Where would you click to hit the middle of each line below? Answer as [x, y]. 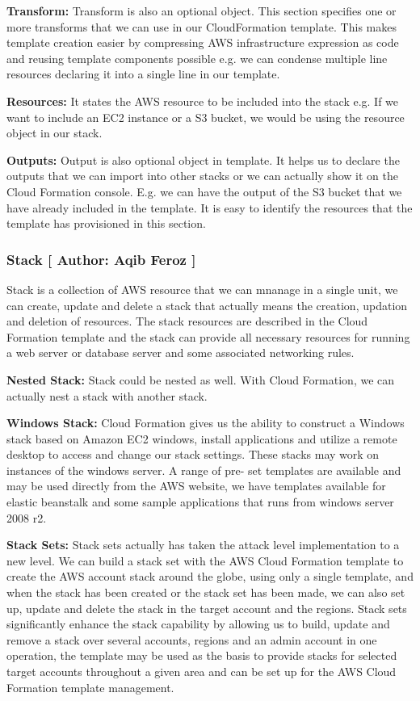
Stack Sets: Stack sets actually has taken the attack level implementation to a [203, 545]
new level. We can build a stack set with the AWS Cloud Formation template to [205, 560]
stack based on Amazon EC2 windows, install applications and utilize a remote [202, 438]
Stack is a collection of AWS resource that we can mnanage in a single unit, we [202, 289]
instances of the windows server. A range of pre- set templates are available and [204, 470]
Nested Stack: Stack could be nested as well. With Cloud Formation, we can [201, 379]
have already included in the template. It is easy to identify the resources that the [210, 207]
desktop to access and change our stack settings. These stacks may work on [193, 454]
